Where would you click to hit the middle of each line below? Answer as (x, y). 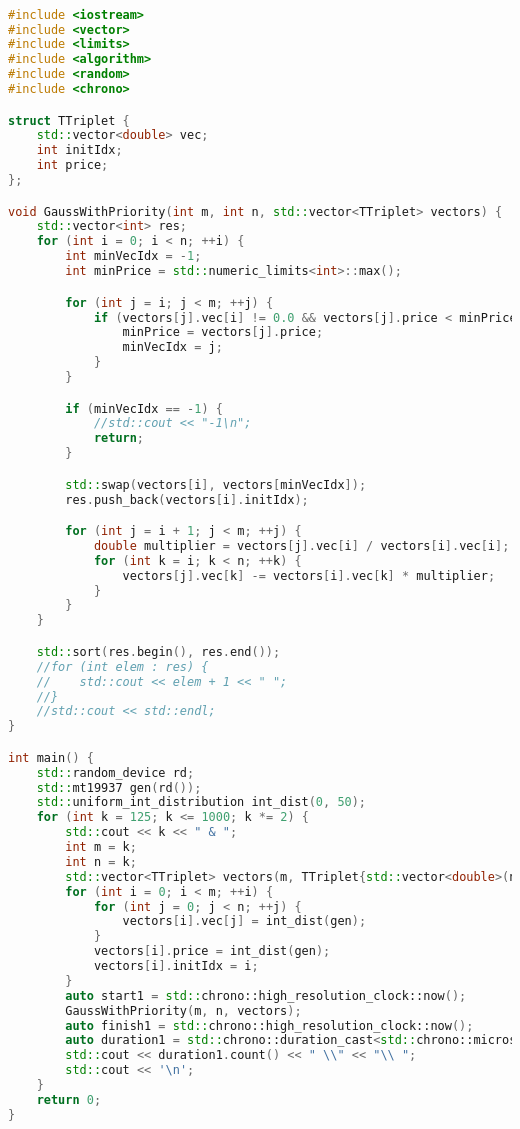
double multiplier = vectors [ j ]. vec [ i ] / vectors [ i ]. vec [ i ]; (301, 545)
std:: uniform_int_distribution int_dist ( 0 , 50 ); (201, 802)
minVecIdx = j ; (172, 347)
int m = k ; (101, 847)
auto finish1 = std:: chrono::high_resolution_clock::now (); (269, 1025)
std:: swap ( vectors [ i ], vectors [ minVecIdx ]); (216, 484)
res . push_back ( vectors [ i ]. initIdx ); (187, 499)
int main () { (51, 757)
